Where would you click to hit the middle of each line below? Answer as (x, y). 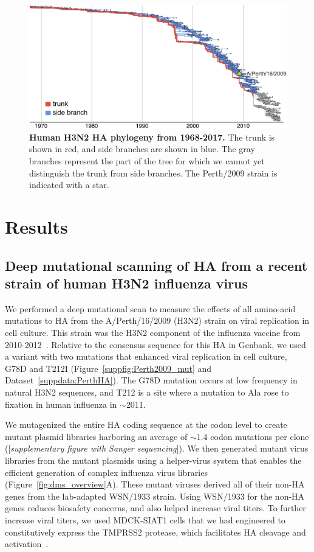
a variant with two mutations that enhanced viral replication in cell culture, (146, 356)
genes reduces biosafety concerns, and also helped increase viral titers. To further (155, 508)
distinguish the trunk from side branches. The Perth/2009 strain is (153, 173)
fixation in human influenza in (61, 404)
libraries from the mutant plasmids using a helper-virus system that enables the (153, 460)
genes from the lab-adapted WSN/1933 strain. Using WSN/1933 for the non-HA (155, 496)
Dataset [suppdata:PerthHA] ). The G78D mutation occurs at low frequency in (151, 380)
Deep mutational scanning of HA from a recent (156, 265)
